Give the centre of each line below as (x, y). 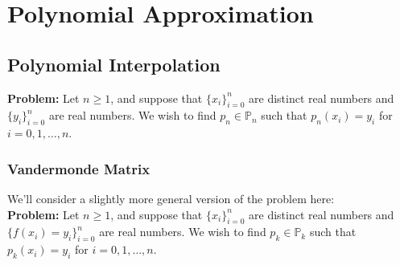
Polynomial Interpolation (114, 64)
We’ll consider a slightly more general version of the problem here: (171, 198)
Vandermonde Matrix (79, 168)
